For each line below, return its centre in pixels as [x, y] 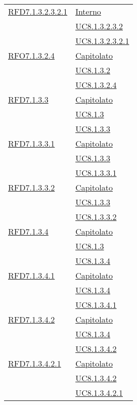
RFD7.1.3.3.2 [32, 187]
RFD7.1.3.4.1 [32, 275]
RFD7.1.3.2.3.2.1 [38, 11]
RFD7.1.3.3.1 [32, 143]
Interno [88, 11]
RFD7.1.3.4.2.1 [35, 363]
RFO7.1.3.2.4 [32, 55]
